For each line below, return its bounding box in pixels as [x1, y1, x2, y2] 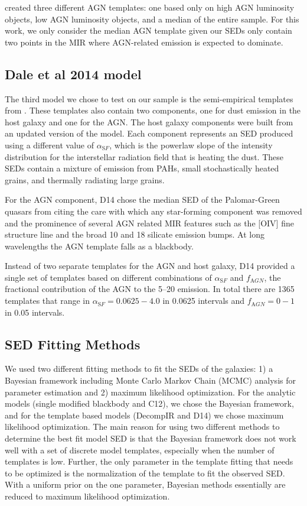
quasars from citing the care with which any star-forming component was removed [5, 205, 302, 217]
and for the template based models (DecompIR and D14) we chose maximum [5, 408, 284, 421]
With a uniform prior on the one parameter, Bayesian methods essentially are [5, 478, 286, 491]
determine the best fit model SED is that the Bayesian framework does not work [5, 432, 296, 445]
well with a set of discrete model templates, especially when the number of [5, 443, 275, 456]
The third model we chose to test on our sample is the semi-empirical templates [5, 92, 293, 105]
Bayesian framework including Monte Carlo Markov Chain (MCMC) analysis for [5, 374, 296, 387]
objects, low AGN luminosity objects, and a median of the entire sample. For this [5, 12, 299, 25]
